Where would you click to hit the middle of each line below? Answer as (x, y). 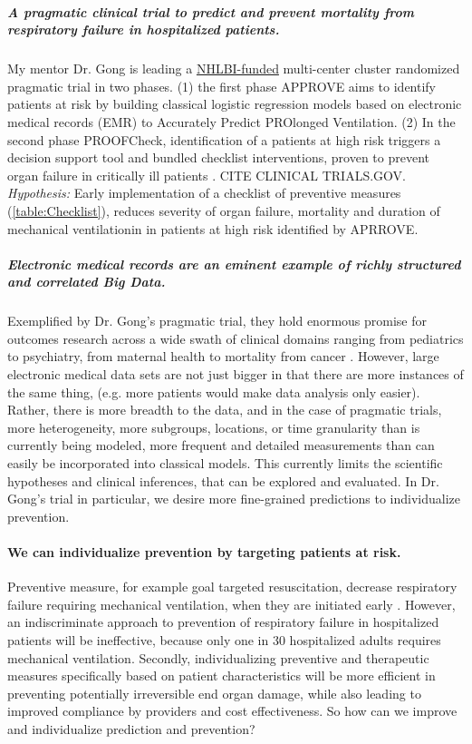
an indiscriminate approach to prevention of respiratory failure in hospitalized (223, 622)
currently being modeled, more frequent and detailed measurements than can (221, 445)
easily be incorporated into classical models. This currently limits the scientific (225, 463)
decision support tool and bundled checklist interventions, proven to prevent (219, 157)
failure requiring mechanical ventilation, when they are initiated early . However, (231, 604)
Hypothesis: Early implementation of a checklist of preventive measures (204, 193)
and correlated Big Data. (87, 282)
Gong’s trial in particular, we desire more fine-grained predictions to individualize (234, 499)
